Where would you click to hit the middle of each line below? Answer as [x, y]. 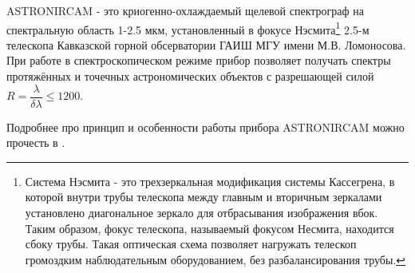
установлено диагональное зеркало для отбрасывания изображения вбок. [202, 213]
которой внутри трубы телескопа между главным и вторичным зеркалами [204, 197]
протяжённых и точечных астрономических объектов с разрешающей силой [190, 76]
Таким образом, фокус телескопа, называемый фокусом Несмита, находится [209, 228]
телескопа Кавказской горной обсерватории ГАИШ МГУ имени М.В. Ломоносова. [206, 44]
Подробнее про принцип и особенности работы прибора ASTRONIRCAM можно [206, 127]
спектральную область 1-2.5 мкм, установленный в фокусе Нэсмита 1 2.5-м [188, 28]
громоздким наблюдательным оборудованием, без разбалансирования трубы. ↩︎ [215, 259]
